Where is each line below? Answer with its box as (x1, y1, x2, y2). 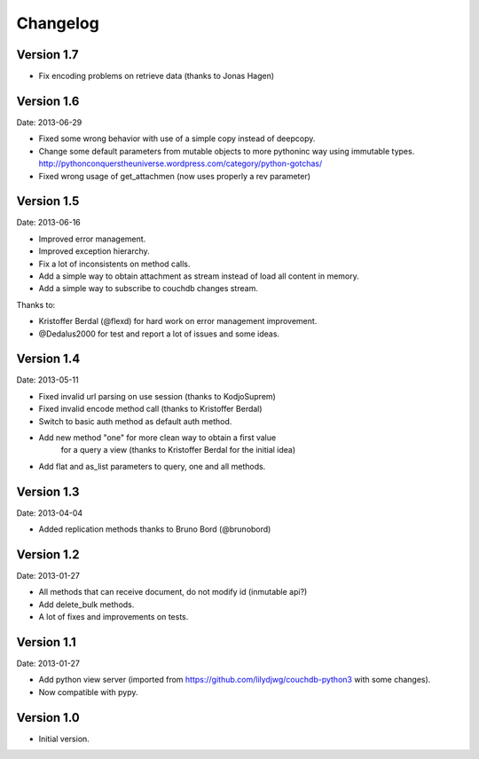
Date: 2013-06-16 (16, 217, 82, 228)
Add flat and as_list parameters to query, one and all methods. (38, 461, 266, 471)
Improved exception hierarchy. (38, 246, 150, 257)
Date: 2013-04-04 (16, 507, 83, 518)
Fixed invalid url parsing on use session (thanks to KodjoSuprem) (38, 391, 277, 401)
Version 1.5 (16, 194, 80, 209)
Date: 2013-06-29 (16, 116, 82, 128)
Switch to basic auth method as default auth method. (38, 415, 232, 426)
